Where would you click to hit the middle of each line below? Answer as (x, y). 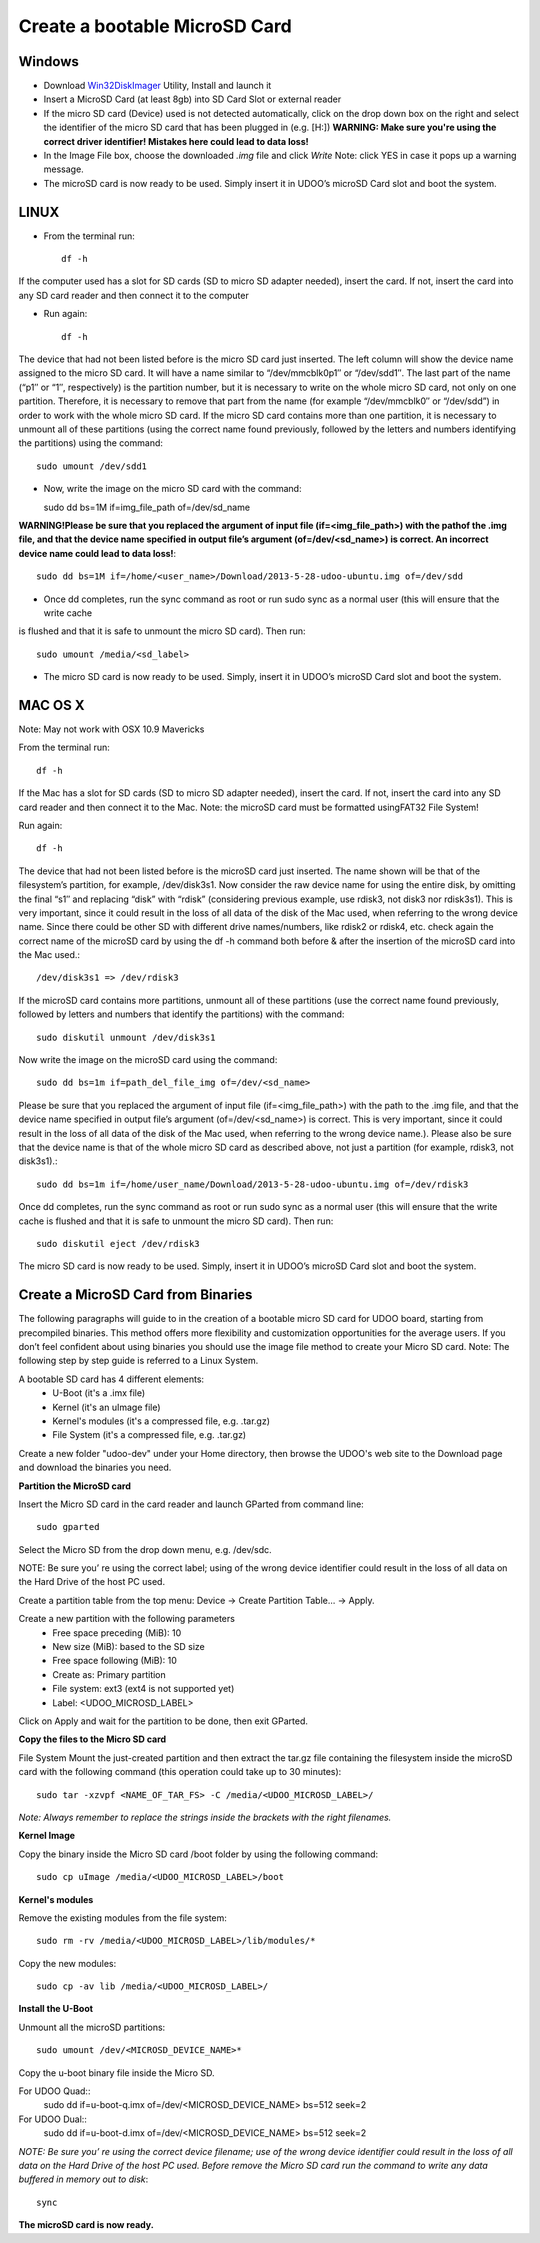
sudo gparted (68, 1527)
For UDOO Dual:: (52, 2119)
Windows (48, 61)
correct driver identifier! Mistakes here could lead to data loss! (176, 141)
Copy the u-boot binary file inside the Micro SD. (116, 2072)
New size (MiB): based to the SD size (128, 1647)
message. (63, 169)
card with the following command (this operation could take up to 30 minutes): (180, 1772)
